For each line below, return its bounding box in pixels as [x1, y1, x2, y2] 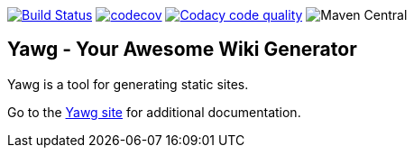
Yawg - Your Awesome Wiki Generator [7, 38, 357, 61]
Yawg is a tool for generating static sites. [7, 76, 249, 92]
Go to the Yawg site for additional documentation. [7, 104, 301, 120]
